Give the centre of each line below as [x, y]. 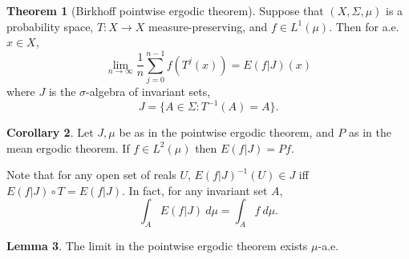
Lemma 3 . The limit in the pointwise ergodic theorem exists [157, 246]
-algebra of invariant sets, [148, 91]
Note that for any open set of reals [91, 175]
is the [62, 91]
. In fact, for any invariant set [195, 190]
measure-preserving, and [208, 26]
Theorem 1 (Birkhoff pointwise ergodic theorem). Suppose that [165, 10]
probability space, [50, 26]
